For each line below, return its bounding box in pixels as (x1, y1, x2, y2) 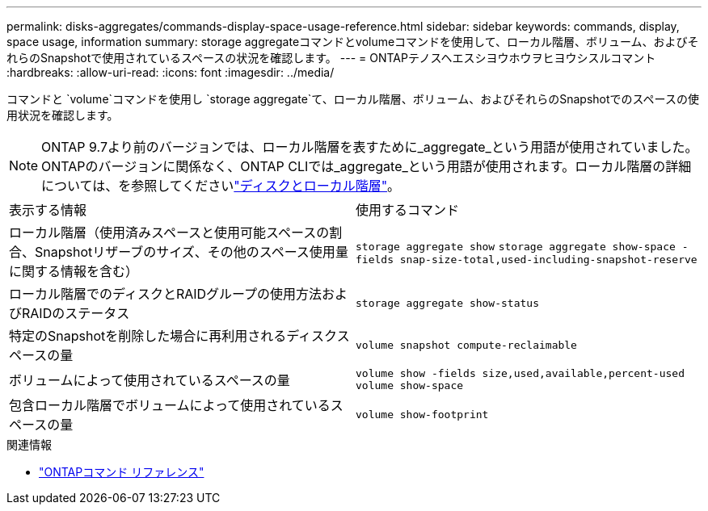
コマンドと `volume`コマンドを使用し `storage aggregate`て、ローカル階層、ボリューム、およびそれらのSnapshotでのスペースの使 (6, 92, 699, 106)
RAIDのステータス (22, 305, 130, 321)
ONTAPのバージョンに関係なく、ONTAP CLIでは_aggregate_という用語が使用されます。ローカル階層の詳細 (41, 158, 692, 174)
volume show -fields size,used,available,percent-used (356, 367, 685, 379)
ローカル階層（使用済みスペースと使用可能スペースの (9, 224, 330, 241)
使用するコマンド (356, 202, 460, 218)
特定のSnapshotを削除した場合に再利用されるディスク (9, 328, 337, 344)
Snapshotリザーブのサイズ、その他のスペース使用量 (35, 244, 348, 260)
